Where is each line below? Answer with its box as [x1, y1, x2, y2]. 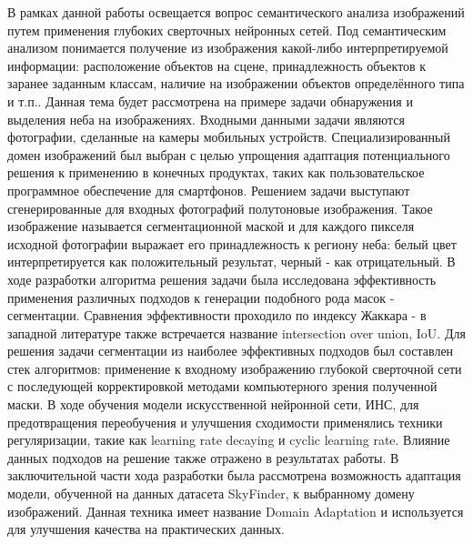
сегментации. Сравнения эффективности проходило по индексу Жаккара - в [7, 306, 427, 325]
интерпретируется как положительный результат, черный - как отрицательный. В [7, 252, 456, 271]
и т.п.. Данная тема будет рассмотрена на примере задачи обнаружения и [7, 91, 413, 110]
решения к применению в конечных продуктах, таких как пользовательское [7, 163, 425, 182]
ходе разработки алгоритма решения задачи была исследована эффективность [7, 269, 437, 288]
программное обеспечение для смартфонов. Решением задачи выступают [7, 180, 410, 199]
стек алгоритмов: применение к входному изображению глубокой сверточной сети [7, 358, 462, 378]
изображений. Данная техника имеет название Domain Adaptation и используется [7, 501, 464, 520]
